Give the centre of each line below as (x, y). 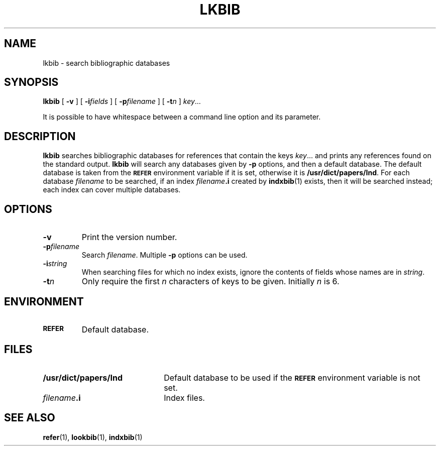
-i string (55, 264)
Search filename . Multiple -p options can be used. (164, 255)
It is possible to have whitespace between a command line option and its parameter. (182, 117)
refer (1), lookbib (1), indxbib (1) (93, 437)
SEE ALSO (30, 418)
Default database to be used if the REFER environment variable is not (292, 377)
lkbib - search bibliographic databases (106, 63)
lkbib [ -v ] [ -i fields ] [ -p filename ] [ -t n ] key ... (122, 101)
